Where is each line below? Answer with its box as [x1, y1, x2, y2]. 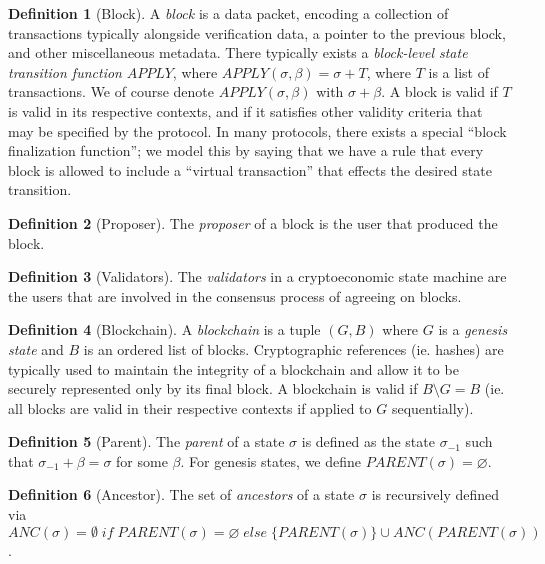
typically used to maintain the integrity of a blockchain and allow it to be [8, 358, 459, 379]
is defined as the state [301, 431, 435, 452]
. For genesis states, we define [180, 450, 362, 471]
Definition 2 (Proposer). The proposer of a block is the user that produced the [8, 212, 498, 233]
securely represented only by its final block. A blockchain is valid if [8, 378, 418, 399]
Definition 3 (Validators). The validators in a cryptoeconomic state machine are [8, 266, 507, 287]
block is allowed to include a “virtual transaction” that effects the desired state [8, 159, 492, 180]
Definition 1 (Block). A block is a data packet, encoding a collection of [8, 3, 449, 23]
